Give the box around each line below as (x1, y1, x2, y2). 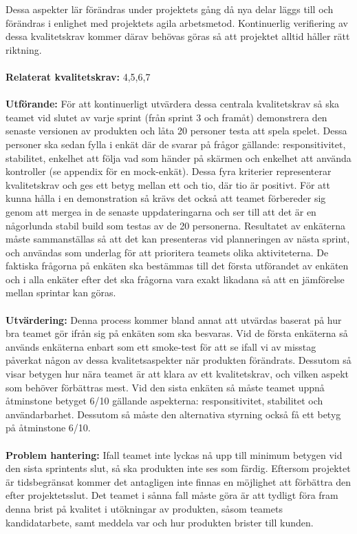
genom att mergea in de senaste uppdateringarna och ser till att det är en (6, 204, 316, 218)
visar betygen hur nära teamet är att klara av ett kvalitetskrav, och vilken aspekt (6, 367, 349, 381)
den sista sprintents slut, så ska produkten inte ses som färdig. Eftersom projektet (6, 461, 351, 475)
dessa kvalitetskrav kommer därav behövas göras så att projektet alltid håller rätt (6, 29, 350, 43)
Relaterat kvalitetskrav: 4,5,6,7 (6, 69, 151, 83)
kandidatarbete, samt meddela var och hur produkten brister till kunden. (6, 515, 314, 529)
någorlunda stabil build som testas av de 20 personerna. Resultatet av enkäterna (6, 218, 345, 232)
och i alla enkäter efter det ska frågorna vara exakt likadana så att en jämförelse (6, 271, 345, 286)
